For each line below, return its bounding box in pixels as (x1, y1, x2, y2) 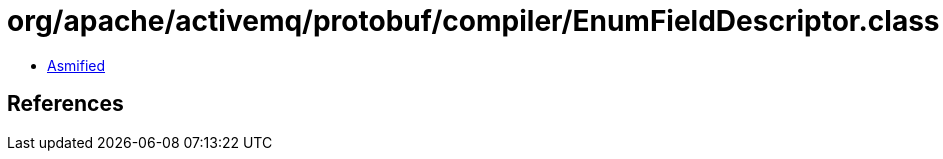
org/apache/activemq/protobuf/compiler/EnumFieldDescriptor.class (7, 4, 940, 38)
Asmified (47, 56, 106, 74)
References (7, 91, 124, 117)
